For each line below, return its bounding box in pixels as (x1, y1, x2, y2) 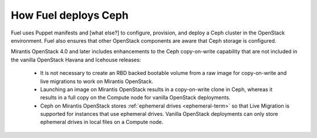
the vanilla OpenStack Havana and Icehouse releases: (11, 56, 141, 63)
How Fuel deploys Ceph (11, 9, 129, 22)
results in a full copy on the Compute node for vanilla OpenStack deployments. (40, 94, 231, 101)
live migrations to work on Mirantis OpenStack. (40, 78, 154, 85)
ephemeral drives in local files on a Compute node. (40, 119, 164, 126)
